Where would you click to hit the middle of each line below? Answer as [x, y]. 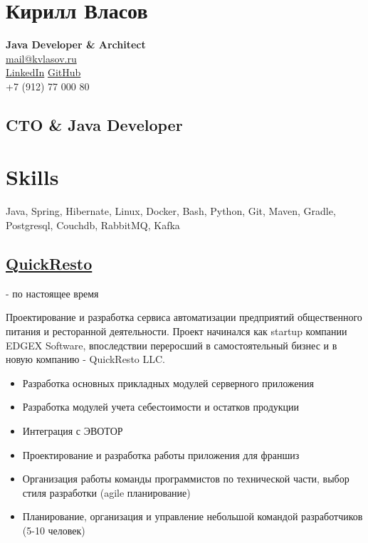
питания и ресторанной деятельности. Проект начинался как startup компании [177, 331]
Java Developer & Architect [76, 44]
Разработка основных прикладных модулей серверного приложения [168, 383]
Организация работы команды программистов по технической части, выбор [186, 479]
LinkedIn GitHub [43, 72]
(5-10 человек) [54, 530]
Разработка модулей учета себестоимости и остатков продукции [161, 407]
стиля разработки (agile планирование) [106, 492]
